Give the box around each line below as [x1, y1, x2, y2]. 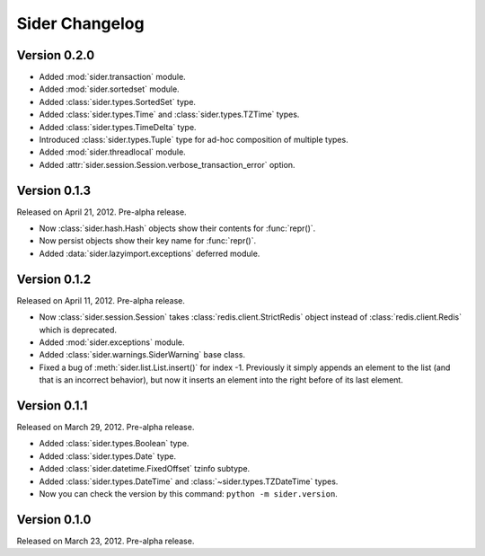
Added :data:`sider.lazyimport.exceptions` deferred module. [39, 248, 260, 259]
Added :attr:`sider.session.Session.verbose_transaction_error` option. [39, 159, 295, 170]
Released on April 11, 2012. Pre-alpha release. [16, 295, 186, 305]
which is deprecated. [39, 324, 117, 335]
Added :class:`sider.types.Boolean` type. [39, 438, 190, 449]
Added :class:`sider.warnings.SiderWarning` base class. [39, 349, 246, 360]
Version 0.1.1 [16, 398, 88, 413]
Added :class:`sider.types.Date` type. [39, 450, 177, 462]
